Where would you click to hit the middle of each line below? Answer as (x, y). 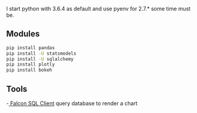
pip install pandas (31, 47)
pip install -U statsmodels (41, 53)
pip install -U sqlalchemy (40, 59)
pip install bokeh (29, 70)
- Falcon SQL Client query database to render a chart (72, 103)
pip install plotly (31, 65)
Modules (23, 34)
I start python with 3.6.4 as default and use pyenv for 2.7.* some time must (98, 9)
